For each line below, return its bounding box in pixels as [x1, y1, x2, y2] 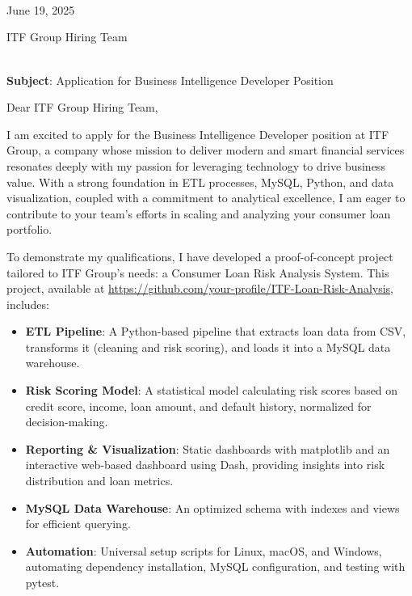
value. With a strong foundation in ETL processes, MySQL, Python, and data [6, 173, 394, 190]
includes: [6, 295, 49, 312]
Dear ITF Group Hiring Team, [6, 99, 158, 116]
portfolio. [6, 221, 53, 238]
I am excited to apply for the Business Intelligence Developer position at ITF [6, 125, 389, 142]
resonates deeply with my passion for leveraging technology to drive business [6, 157, 385, 174]
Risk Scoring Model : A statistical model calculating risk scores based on [25, 382, 398, 399]
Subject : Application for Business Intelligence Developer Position [6, 71, 334, 88]
